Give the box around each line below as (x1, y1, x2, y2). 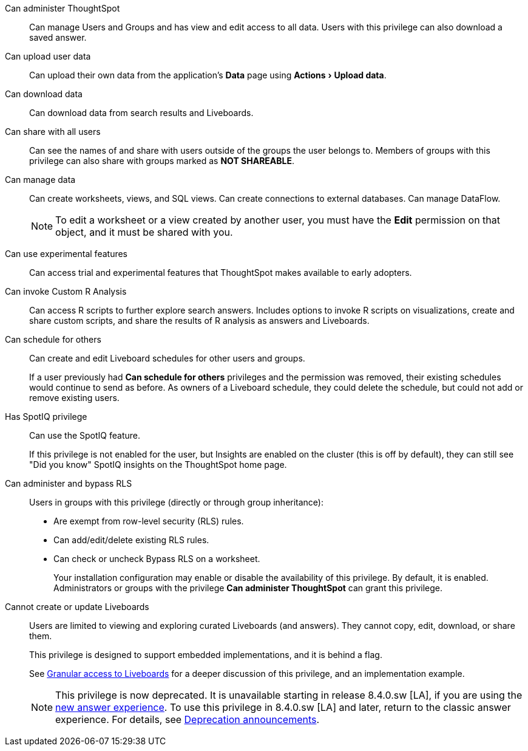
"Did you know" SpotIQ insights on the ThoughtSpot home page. (29, 459, 287, 470)
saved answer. (29, 32, 87, 43)
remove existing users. (29, 393, 120, 403)
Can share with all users (5, 126, 101, 137)
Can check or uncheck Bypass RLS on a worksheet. (53, 554, 260, 564)
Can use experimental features (5, 249, 128, 259)
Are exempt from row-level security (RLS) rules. (53, 516, 244, 526)
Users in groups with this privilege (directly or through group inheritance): (29, 497, 324, 507)
